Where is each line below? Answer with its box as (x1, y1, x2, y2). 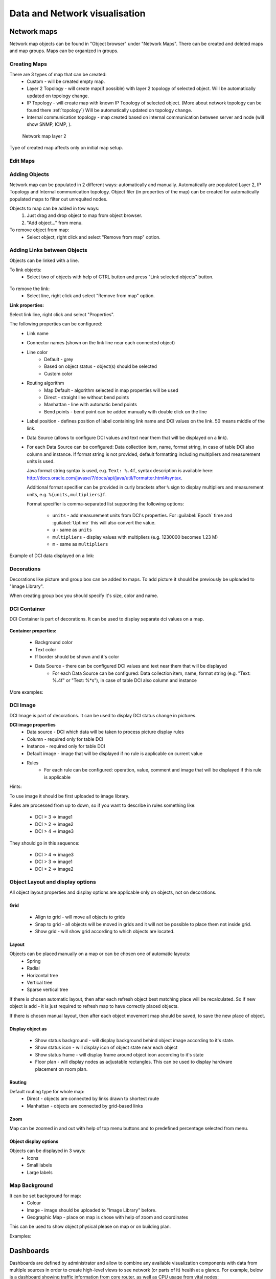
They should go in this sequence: (9, 840, 80, 846)
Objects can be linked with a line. (9, 257, 79, 263)
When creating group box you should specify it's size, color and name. (9, 592, 158, 599)
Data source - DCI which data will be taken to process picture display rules (27, 729, 184, 735)
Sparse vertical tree (27, 986, 68, 993)
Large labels (27, 1169, 53, 1175)
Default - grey (44, 356, 74, 362)
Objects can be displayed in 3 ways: (9, 1148, 86, 1154)
